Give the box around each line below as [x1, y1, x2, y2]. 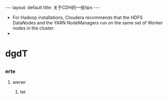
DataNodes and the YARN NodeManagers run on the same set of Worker [12, 20, 163, 25]
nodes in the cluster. [12, 25, 55, 31]
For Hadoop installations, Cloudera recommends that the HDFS [12, 14, 143, 20]
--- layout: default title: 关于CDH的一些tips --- [5, 4, 100, 10]
